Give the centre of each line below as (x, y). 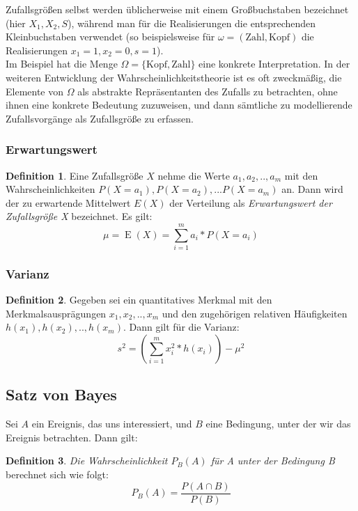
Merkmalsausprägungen (56, 313)
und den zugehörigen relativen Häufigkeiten (255, 313)
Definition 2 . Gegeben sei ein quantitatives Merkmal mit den (139, 300)
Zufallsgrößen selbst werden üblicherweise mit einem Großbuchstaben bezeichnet (177, 9)
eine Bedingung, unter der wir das (278, 424)
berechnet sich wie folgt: (57, 474)
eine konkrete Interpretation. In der (274, 64)
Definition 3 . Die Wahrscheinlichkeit (87, 461)
